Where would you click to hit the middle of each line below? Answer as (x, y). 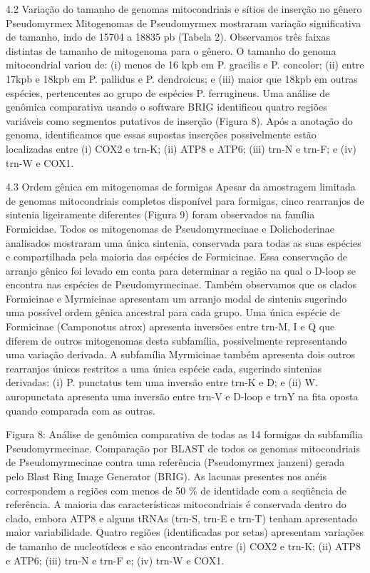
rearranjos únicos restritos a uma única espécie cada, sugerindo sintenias (164, 368)
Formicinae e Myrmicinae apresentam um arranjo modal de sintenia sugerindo (176, 298)
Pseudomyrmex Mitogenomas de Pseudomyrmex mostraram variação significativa (184, 22)
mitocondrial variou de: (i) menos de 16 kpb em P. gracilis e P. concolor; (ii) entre (185, 65)
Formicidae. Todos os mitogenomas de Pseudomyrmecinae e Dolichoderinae (170, 228)
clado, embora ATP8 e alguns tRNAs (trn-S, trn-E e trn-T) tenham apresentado (181, 518)
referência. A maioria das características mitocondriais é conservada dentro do (176, 504)
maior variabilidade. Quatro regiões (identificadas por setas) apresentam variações (185, 532)
